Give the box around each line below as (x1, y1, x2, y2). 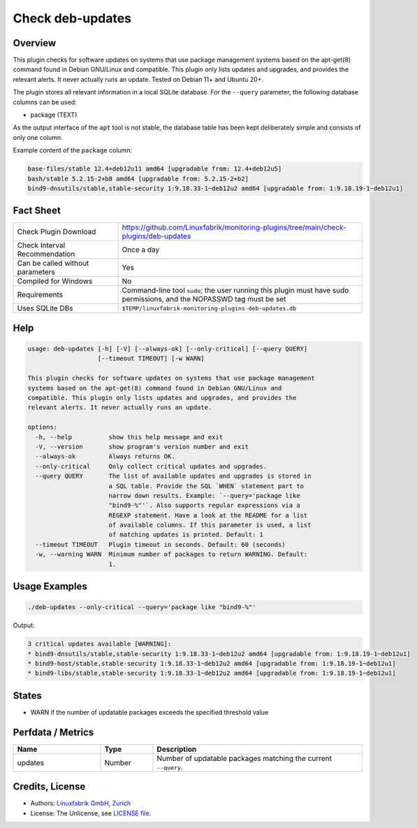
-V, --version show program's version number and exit (35, 443, 249, 450)
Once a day (122, 245, 160, 255)
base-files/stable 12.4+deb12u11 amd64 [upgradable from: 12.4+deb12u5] (27, 165, 282, 173)
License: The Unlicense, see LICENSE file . (30, 808, 152, 818)
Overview (13, 37, 57, 49)
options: (27, 423, 58, 431)
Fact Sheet (13, 205, 61, 217)
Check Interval (17, 241, 66, 250)
